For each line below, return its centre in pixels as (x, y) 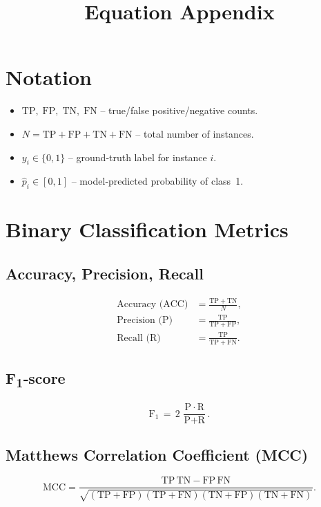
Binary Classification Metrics (147, 229)
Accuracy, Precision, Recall (105, 273)
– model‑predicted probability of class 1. (157, 181)
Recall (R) (139, 338)
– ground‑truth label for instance (137, 157)
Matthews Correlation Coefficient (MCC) (157, 454)
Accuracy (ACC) (153, 304)
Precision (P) (145, 321)
